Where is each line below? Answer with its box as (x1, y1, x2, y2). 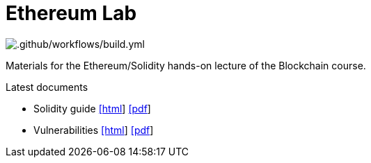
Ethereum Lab (6, 1, 137, 25)
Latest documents (6, 80, 88, 93)
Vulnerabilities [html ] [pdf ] (33, 123, 154, 136)
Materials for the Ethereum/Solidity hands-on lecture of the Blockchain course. (6, 59, 366, 71)
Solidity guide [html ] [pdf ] (33, 102, 151, 114)
